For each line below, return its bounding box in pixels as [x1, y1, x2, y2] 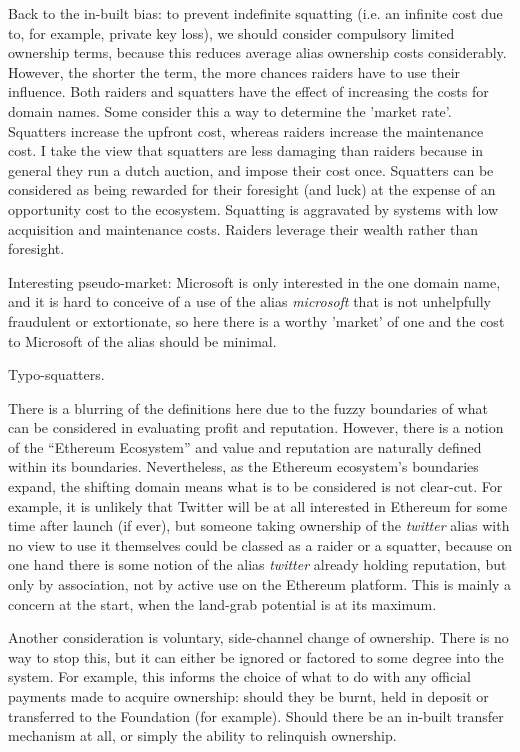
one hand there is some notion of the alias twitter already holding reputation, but [8, 554, 507, 575]
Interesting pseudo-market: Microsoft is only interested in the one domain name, [8, 271, 501, 292]
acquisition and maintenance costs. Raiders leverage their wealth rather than [8, 218, 479, 239]
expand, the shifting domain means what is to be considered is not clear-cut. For [8, 476, 503, 497]
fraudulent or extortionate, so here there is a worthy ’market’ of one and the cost [8, 310, 505, 331]
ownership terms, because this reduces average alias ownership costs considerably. [8, 42, 507, 63]
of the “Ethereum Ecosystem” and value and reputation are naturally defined [8, 436, 482, 457]
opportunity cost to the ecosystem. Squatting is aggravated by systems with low [8, 198, 499, 219]
